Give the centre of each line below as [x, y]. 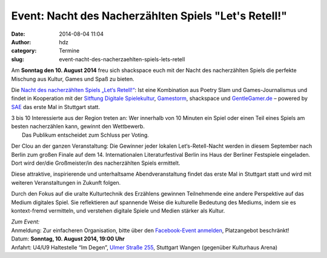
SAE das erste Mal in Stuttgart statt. [55, 107]
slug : [18, 59]
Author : [21, 42]
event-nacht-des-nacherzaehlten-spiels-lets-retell [122, 59]
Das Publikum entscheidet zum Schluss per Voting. [86, 135]
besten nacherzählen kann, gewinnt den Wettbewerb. [78, 127]
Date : [18, 34]
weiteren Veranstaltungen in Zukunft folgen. [66, 182]
